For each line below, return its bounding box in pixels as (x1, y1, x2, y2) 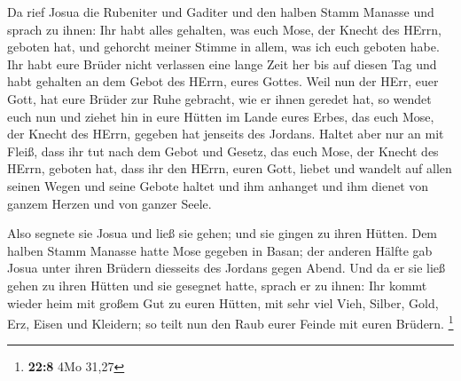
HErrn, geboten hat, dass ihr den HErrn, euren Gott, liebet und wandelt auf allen (7, 159, 452, 178)
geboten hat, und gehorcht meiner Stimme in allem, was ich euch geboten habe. (7, 37, 440, 56)
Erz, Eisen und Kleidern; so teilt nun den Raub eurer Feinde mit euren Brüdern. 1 (7, 312, 454, 332)
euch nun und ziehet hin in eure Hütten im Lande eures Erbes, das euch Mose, (7, 107, 434, 125)
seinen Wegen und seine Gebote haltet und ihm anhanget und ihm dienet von (7, 176, 429, 194)
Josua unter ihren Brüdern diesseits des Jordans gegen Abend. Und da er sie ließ (7, 258, 446, 277)
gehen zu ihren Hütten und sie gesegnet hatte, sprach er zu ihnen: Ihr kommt (7, 275, 427, 294)
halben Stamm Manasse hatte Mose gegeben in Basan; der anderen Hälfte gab (7, 241, 433, 259)
